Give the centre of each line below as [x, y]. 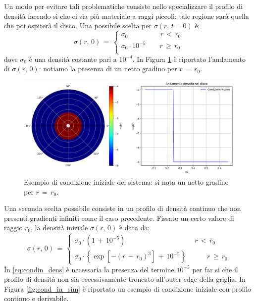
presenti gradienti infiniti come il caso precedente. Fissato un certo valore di [119, 218]
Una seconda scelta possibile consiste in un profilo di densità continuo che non [123, 208]
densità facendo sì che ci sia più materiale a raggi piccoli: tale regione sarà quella [127, 16]
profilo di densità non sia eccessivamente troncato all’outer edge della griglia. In [125, 279]
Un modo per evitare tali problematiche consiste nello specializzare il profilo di [123, 6]
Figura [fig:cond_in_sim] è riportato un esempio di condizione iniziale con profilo [128, 288]
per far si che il [215, 269]
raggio [13, 228]
